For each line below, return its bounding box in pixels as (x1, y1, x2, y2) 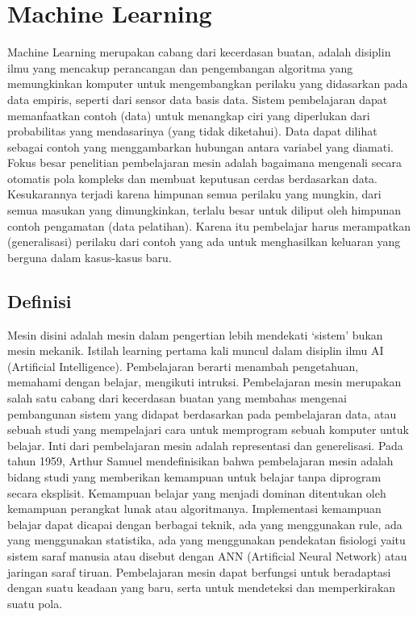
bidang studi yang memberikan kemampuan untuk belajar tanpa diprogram (7, 468, 382, 485)
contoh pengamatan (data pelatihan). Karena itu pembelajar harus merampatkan (7, 217, 411, 234)
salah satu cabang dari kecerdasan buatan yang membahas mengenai (7, 390, 347, 406)
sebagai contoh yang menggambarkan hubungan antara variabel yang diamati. (7, 138, 394, 155)
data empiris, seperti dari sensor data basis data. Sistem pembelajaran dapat (7, 90, 388, 107)
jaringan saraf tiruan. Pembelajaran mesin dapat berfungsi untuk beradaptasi (7, 563, 391, 580)
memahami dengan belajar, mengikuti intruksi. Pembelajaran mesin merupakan (7, 373, 402, 390)
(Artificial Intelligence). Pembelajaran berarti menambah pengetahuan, (7, 357, 359, 374)
